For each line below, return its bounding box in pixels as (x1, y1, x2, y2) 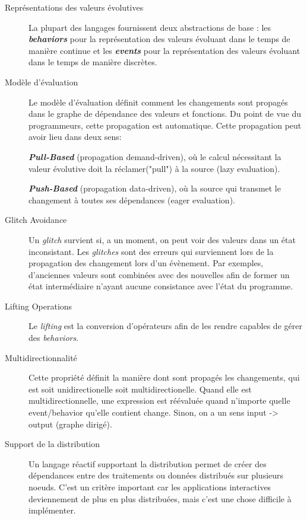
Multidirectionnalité (5, 351, 77, 363)
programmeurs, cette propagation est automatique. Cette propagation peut (29, 119, 302, 131)
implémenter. (29, 504, 76, 516)
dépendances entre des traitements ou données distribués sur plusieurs (29, 469, 284, 481)
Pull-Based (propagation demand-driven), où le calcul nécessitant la (29, 150, 281, 162)
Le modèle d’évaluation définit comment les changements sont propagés (29, 95, 288, 108)
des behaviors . (29, 331, 79, 344)
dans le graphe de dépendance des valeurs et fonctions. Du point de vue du (29, 107, 302, 120)
